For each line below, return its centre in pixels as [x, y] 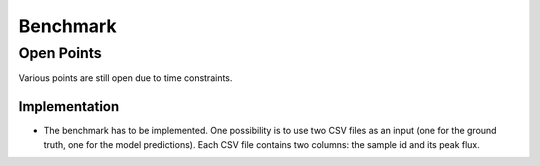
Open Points [60, 53]
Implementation [69, 106]
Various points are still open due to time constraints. [125, 78]
